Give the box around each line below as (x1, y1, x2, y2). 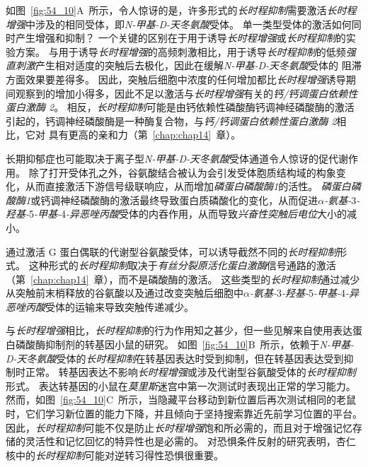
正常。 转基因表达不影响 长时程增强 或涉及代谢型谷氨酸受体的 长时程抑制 (25, 365, 356, 379)
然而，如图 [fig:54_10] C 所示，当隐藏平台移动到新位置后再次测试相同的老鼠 (6, 392, 357, 407)
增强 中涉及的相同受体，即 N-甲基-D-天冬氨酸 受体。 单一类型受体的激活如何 (6, 16, 352, 31)
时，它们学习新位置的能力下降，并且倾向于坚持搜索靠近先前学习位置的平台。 (6, 406, 362, 421)
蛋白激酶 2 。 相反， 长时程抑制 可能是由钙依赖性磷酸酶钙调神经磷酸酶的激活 (6, 100, 355, 114)
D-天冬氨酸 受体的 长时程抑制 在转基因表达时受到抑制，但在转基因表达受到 (6, 350, 344, 365)
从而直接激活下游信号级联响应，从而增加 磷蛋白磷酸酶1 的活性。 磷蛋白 (25, 179, 351, 194)
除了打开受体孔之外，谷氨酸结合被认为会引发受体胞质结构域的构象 (28, 165, 336, 179)
